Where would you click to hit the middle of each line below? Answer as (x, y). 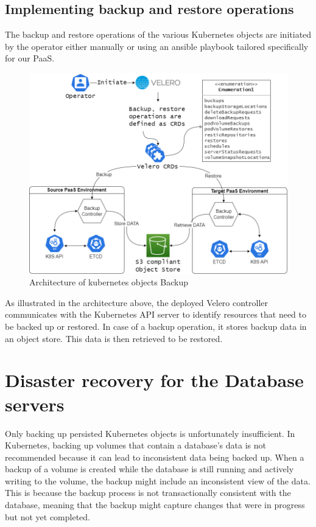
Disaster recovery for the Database (154, 380)
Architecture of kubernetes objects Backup (109, 282)
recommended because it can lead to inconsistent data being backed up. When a (155, 457)
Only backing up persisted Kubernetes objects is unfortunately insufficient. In (150, 433)
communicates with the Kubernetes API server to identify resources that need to (156, 314)
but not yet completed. (47, 516)
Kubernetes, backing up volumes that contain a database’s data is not (135, 445)
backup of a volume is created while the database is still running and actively (149, 469)
